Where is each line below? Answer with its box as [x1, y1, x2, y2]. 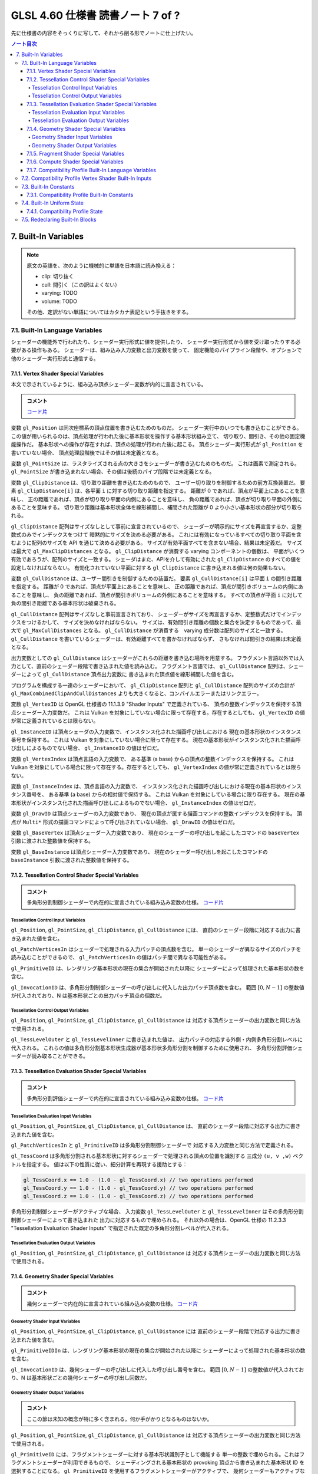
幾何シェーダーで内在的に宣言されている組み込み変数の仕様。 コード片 [26, 1300, 198, 1307]
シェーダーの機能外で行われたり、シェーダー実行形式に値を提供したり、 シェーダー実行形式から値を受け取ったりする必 [11, 338, 301, 346]
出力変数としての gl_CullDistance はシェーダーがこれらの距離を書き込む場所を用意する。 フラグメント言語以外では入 [11, 654, 304, 662]
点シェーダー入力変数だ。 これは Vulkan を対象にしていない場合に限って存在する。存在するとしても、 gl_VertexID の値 [11, 709, 306, 716]
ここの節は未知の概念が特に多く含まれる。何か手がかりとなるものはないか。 [26, 1415, 213, 1422]
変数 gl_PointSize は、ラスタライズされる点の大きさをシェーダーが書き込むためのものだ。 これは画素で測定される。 [11, 460, 300, 467]
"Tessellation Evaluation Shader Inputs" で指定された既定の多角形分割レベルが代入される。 [11, 1225, 232, 1232]
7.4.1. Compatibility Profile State [26, 208, 103, 215]
